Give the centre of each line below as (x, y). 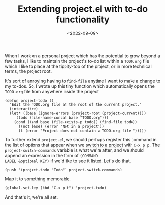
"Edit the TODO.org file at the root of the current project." (76, 104)
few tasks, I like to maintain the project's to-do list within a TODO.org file (77, 61)
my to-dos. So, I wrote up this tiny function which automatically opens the (80, 86)
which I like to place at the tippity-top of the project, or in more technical (78, 66)
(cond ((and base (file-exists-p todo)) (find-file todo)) (76, 122)
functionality (83, 19)
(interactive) (24, 109)
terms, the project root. (29, 71)
